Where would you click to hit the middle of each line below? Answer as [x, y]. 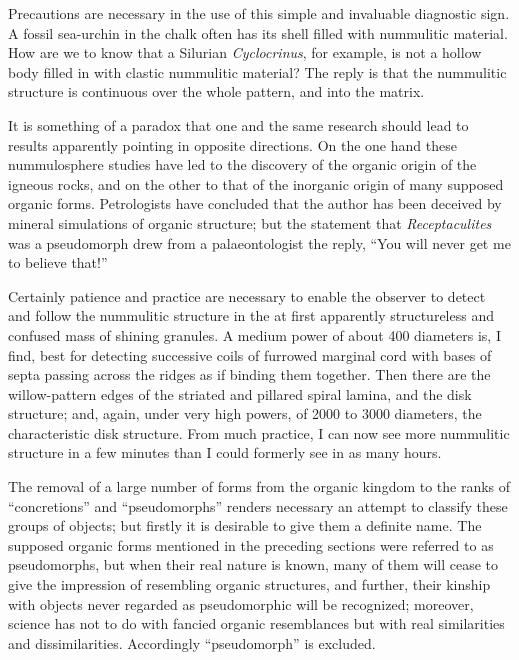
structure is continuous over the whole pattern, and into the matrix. [216, 91]
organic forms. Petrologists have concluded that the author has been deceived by [255, 203]
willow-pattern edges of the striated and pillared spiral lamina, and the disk [240, 393]
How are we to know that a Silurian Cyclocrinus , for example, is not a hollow [245, 52]
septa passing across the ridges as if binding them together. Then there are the [249, 374]
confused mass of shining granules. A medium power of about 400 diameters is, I [254, 334]
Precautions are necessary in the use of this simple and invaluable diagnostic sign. [259, 13]
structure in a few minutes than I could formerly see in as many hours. [225, 452]
